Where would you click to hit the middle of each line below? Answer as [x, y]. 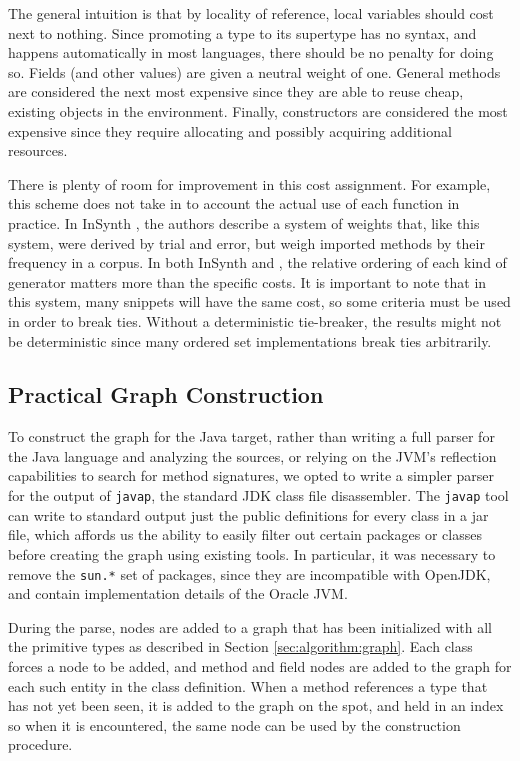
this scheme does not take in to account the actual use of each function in [234, 203]
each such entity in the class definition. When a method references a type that [248, 685]
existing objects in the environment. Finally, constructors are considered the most [258, 110]
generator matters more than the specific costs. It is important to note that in [247, 281]
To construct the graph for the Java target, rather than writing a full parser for [251, 436]
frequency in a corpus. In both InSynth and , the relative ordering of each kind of [257, 262]
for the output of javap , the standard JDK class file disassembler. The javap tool [258, 495]
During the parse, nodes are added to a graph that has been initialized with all [250, 626]
